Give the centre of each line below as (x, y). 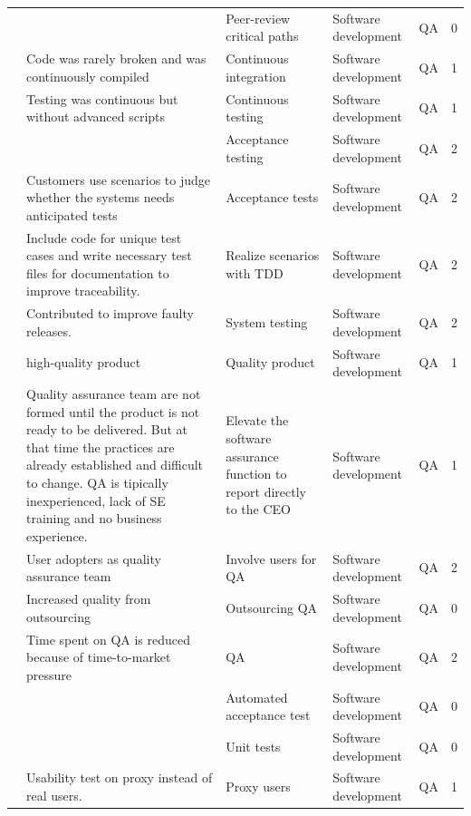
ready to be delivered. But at (107, 429)
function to (256, 474)
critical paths (262, 36)
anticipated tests (72, 214)
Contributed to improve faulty (110, 313)
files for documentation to (98, 272)
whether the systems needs (101, 197)
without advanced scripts (96, 117)
